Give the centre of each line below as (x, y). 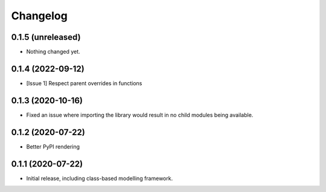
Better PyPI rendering (53, 146)
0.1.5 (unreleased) (46, 37)
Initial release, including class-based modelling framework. (100, 178)
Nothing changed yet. (53, 52)
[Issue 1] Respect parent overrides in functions (84, 83)
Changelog (39, 16)
